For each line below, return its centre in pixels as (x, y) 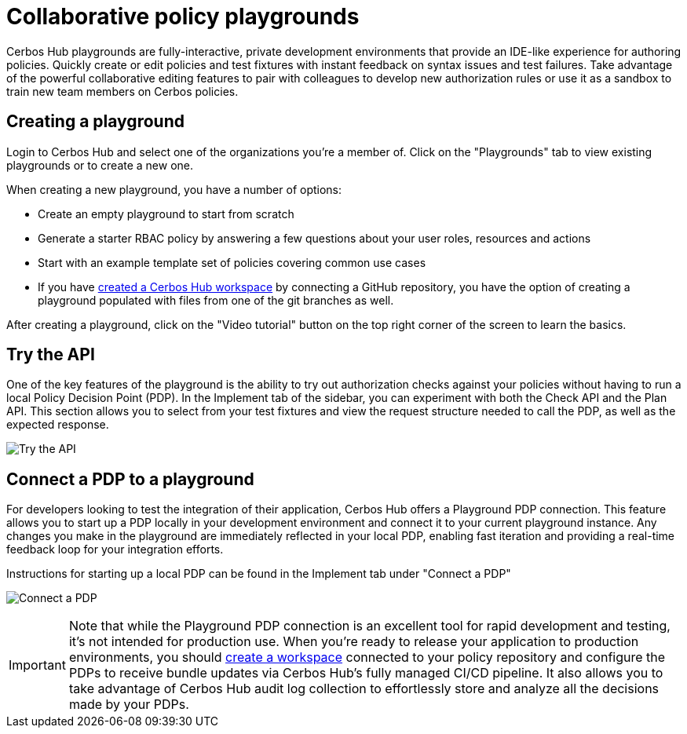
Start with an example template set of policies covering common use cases (232, 262)
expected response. (58, 425)
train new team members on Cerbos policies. (122, 91)
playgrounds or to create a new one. (100, 165)
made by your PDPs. (129, 705)
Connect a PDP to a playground (130, 479)
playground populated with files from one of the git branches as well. (216, 300)
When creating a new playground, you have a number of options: (174, 189)
